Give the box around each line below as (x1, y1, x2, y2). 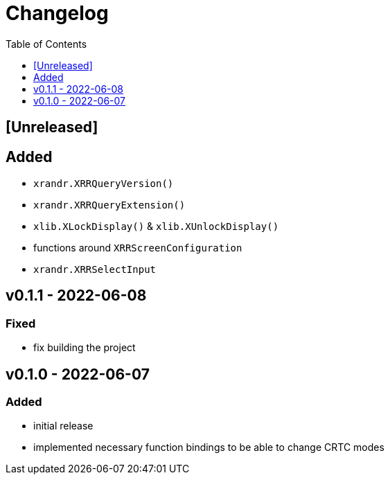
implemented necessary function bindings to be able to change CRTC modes (33, 441, 384, 454)
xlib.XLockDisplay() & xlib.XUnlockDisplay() (33, 220, 279, 233)
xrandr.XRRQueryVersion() (33, 178, 174, 190)
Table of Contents (6, 37, 87, 50)
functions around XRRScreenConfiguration (33, 242, 242, 254)
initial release (33, 420, 94, 432)
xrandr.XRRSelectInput (33, 264, 157, 276)
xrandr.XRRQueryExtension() (33, 199, 186, 211)
